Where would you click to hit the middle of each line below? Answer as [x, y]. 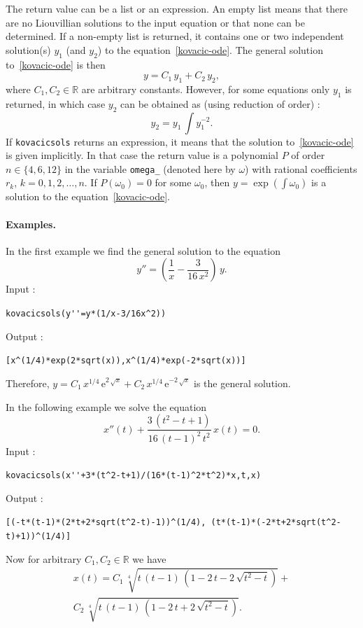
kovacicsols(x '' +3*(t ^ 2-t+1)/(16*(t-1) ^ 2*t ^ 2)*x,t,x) [134, 476]
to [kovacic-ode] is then [56, 64]
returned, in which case [56, 103]
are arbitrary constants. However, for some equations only [206, 89]
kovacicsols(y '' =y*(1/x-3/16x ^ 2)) [86, 314]
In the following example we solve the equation [106, 406]
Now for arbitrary [44, 558]
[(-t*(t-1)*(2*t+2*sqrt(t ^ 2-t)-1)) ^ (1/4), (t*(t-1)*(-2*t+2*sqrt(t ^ [169, 523]
